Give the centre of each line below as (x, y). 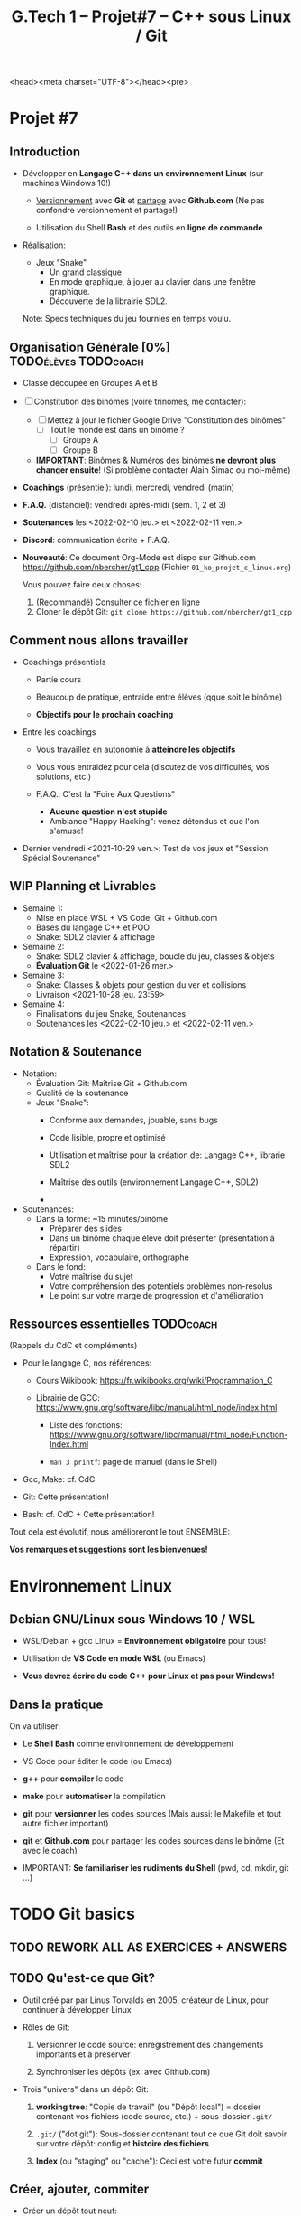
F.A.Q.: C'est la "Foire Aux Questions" (105, 794)
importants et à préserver (83, 2054)
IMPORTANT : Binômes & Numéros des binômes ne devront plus (156, 460)
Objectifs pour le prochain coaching (105, 714)
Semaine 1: (42, 908)
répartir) (64, 1247)
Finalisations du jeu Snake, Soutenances (111, 1013)
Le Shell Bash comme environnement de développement (128, 1744)
